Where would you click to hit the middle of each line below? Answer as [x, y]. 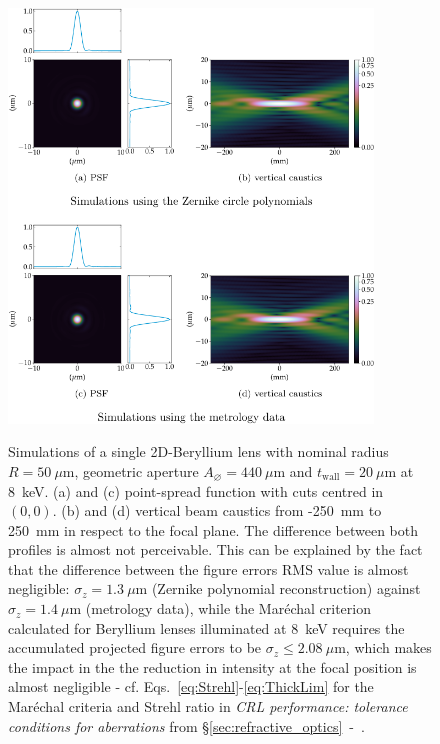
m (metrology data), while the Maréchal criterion [220, 608]
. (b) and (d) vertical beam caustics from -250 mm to [217, 510]
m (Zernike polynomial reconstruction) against [278, 588]
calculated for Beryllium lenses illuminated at [147, 627]
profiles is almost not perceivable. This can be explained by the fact [215, 549]
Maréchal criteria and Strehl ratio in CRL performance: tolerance [208, 706]
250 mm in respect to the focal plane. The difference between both [213, 529]
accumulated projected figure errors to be [135, 647]
